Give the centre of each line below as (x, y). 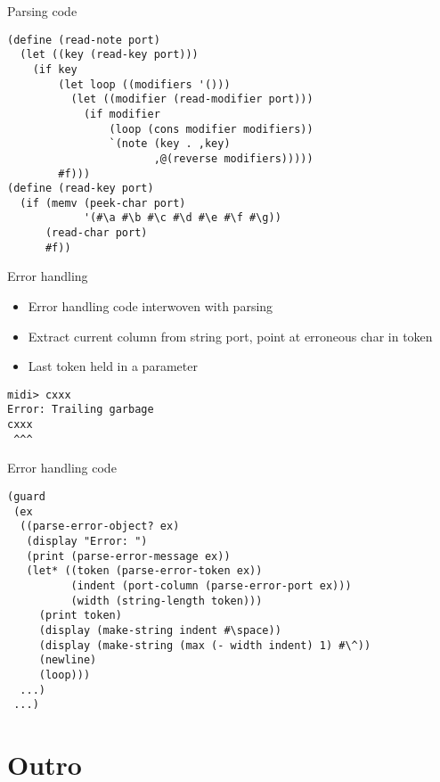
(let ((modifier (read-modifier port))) (192, 99)
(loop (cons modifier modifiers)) (211, 129)
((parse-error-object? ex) (100, 527)
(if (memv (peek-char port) (103, 203)
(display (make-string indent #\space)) (160, 630)
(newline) (68, 660)
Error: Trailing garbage (81, 410)
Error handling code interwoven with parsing (151, 306)
